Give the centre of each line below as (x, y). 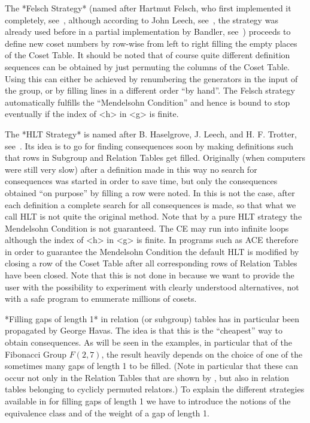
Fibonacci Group (36, 354)
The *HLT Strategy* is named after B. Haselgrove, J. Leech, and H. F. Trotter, (151, 133)
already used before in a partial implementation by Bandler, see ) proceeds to (148, 31)
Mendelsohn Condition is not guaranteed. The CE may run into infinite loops (147, 228)
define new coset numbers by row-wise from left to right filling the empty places (151, 43)
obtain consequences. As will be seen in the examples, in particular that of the (148, 342)
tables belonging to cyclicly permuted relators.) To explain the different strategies (155, 389)
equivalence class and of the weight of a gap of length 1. (107, 412)
